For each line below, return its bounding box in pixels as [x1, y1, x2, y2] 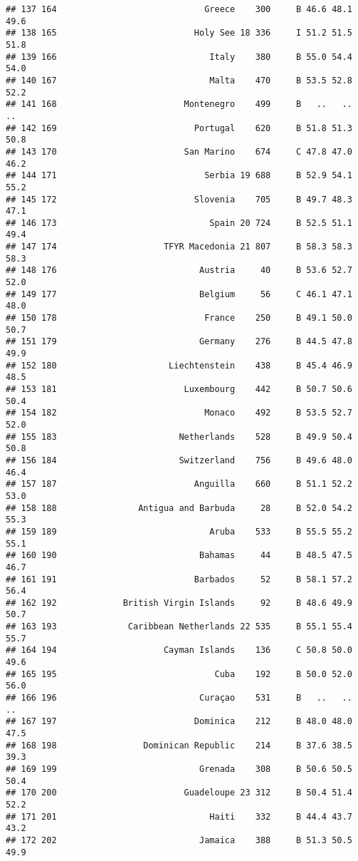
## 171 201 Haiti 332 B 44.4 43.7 [6, 811, 352, 822]
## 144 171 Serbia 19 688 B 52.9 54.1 [6, 170, 352, 181]
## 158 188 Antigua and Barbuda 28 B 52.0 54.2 [6, 502, 352, 513]
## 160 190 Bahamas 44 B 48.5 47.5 [6, 550, 352, 561]
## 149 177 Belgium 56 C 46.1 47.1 [6, 289, 352, 299]
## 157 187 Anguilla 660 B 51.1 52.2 [6, 479, 352, 490]
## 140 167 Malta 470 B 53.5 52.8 [6, 75, 352, 86]
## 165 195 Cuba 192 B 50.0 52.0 [6, 669, 352, 679]
